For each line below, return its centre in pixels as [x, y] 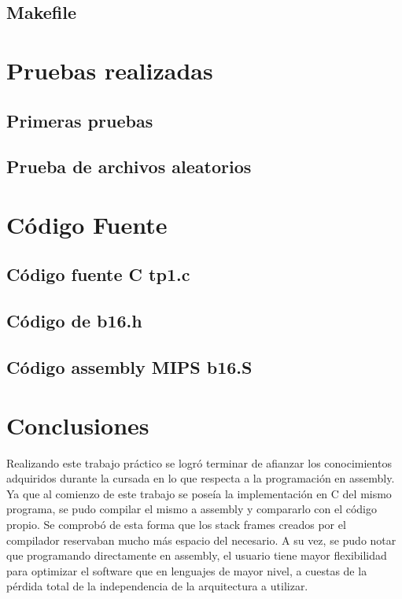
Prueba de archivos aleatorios [129, 166]
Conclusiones [78, 425]
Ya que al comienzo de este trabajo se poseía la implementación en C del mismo [199, 493]
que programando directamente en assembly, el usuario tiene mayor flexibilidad [197, 555]
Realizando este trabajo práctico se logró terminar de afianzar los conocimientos [199, 462]
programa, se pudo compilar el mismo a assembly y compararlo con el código [192, 509]
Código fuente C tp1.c [98, 274]
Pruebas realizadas [110, 70]
